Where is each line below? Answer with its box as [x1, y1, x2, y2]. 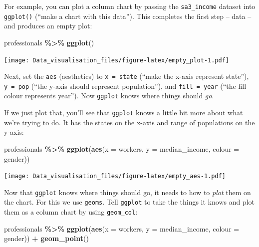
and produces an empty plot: [4, 20, 92, 31]
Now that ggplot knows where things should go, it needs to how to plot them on [4, 187, 251, 197]
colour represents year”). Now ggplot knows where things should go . [4, 90, 214, 101]
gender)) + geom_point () [4, 233, 89, 244]
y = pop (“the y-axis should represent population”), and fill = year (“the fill [4, 80, 247, 91]
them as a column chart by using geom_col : [4, 207, 138, 217]
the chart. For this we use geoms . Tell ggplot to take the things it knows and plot [4, 197, 255, 207]
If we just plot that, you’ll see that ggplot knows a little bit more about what [4, 107, 243, 118]
